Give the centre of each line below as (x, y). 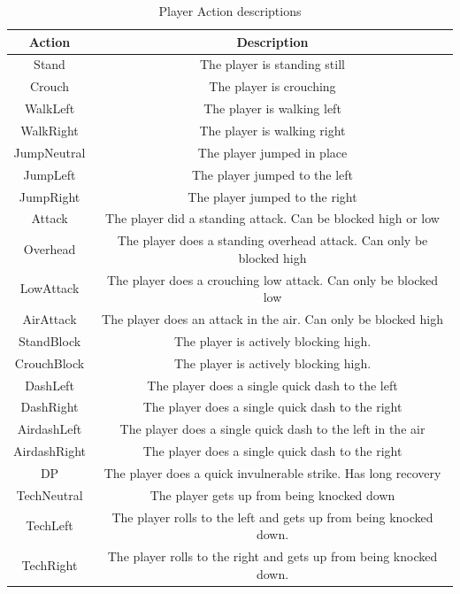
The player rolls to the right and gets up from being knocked (272, 556)
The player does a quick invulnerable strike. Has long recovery (272, 472)
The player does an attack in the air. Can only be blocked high (272, 319)
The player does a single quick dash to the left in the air (272, 429)
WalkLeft (50, 108)
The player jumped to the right (272, 196)
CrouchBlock (50, 363)
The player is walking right (272, 130)
